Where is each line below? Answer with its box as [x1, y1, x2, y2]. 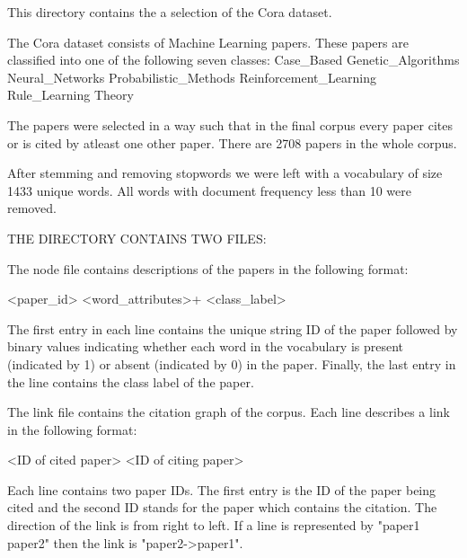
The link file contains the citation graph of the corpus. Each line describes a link [7, 403, 450, 421]
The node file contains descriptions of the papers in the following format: [7, 259, 409, 278]
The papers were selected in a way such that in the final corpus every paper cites [7, 115, 453, 134]
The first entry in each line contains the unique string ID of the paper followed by [7, 319, 458, 338]
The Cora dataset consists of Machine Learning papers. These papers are [7, 32, 409, 51]
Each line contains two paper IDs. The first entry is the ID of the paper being [7, 480, 436, 499]
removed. [7, 199, 57, 217]
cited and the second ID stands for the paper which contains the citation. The [7, 498, 437, 517]
